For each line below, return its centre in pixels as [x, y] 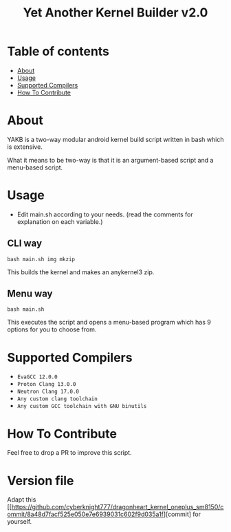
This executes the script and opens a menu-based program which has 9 [109, 323]
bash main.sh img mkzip [41, 259]
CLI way [25, 244]
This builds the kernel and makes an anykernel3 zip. [81, 272]
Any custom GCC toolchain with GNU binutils [82, 407]
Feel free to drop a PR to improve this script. [69, 453]
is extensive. [25, 147]
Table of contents [58, 51]
